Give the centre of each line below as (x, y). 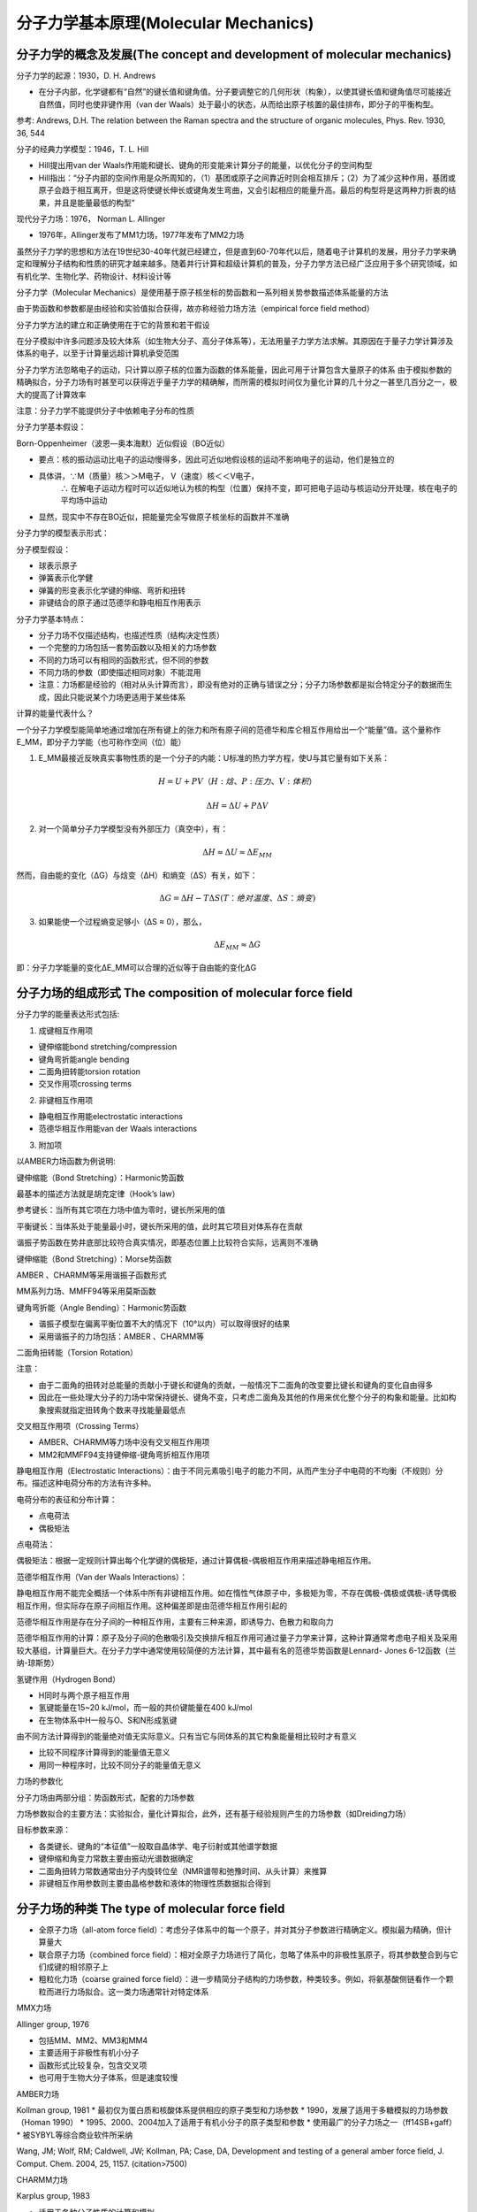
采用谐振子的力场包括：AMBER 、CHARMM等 (121, 1336)
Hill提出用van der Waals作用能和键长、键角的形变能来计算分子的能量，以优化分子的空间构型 (205, 165)
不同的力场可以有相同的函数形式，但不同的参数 (124, 660)
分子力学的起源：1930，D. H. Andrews (86, 76)
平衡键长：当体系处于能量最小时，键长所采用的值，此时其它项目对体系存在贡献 (159, 1226)
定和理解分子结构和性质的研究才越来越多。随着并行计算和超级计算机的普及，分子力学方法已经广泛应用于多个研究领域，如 (237, 264)
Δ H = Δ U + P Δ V (237, 806)
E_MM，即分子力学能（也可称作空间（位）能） (101, 742)
